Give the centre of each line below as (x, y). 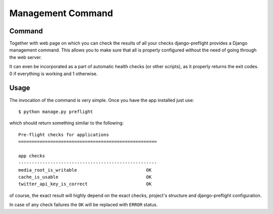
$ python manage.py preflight (56, 112)
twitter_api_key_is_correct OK (85, 184)
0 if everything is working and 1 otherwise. (54, 74)
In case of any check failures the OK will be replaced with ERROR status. (83, 205)
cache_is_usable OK (85, 177)
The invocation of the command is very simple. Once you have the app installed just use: (102, 100)
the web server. (26, 57)
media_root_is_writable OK (85, 170)
